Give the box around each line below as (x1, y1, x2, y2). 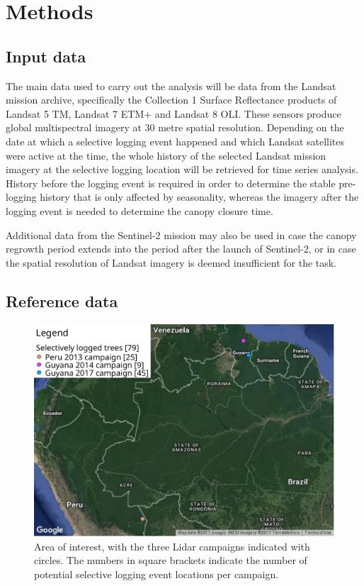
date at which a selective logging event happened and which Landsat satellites (6, 133, 345, 148)
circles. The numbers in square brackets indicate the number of (34, 553, 307, 568)
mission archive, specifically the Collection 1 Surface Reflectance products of (6, 92, 337, 107)
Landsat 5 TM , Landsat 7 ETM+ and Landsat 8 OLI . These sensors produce (6, 106, 341, 121)
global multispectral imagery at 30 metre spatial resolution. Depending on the (6, 120, 344, 135)
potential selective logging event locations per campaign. (34, 566, 279, 581)
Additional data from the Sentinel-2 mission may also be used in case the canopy (6, 227, 357, 242)
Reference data (6, 289, 118, 311)
